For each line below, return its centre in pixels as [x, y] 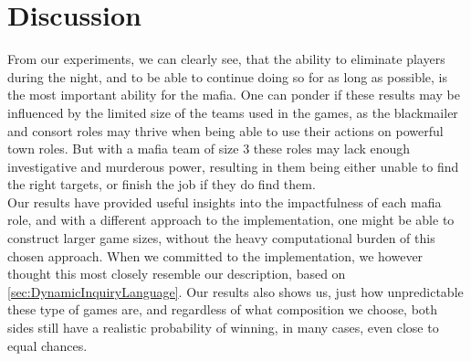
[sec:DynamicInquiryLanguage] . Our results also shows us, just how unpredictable [235, 291]
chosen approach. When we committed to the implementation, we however [215, 255]
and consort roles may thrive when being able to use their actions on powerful [225, 130]
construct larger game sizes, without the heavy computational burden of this [221, 238]
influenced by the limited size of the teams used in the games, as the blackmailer [233, 112]
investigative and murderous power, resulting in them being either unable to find [233, 166]
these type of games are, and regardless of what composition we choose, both [223, 309]
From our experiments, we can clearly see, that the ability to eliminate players [226, 59]
